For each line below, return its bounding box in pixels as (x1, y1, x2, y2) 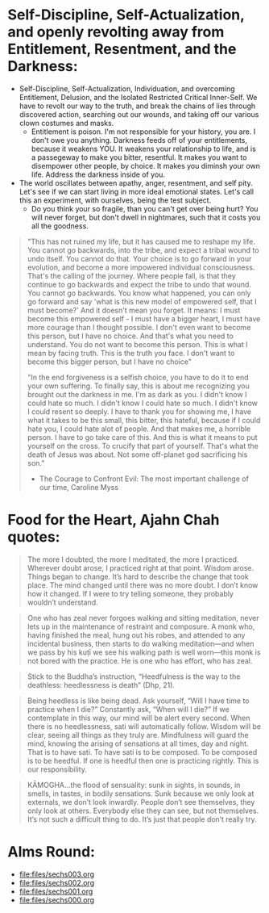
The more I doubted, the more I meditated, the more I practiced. (27, 555, 239, 564)
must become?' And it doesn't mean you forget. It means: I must (27, 305, 241, 315)
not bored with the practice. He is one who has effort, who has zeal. (27, 655, 253, 665)
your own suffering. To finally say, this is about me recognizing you (27, 381, 250, 391)
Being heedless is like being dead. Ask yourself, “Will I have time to (27, 696, 250, 706)
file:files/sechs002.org (19, 877, 94, 887)
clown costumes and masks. (19, 118, 114, 128)
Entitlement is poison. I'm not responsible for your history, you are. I (31, 127, 256, 136)
